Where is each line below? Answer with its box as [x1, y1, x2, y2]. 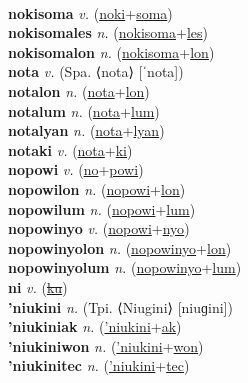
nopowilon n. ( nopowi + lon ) [8, 178, 186, 199]
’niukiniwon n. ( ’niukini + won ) [8, 335, 204, 356]
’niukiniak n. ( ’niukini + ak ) [8, 316, 182, 337]
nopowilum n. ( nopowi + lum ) [8, 198, 196, 219]
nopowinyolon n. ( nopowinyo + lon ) [8, 237, 232, 258]
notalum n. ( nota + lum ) [8, 100, 160, 121]
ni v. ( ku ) [8, 276, 68, 297]
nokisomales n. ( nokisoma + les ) [8, 22, 208, 43]
